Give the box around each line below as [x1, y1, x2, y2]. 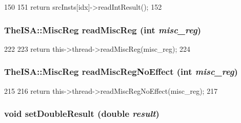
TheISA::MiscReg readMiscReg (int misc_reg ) [4, 23, 202, 36]
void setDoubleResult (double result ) [4, 107, 159, 120]
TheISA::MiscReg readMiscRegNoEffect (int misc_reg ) [4, 65, 238, 78]
